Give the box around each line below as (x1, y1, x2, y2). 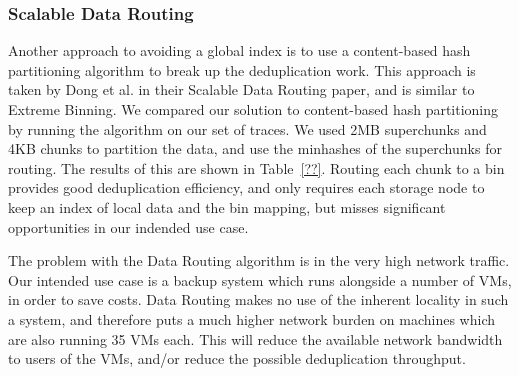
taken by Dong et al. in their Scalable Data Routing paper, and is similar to (8, 79, 475, 100)
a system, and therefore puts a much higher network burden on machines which (8, 308, 495, 329)
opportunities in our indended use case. (8, 216, 249, 237)
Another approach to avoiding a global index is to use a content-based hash (8, 40, 471, 61)
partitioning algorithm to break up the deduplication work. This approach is (8, 59, 476, 80)
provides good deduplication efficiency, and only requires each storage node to (8, 177, 485, 198)
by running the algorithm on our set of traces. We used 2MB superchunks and (8, 118, 487, 139)
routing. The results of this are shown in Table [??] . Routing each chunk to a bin (8, 157, 505, 178)
